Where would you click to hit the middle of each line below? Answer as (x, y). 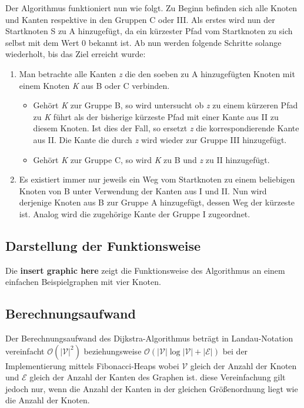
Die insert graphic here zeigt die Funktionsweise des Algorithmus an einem (145, 270)
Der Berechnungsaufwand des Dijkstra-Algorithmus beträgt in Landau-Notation (149, 338)
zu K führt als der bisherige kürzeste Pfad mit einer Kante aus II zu (156, 116)
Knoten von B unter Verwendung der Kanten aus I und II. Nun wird (143, 190)
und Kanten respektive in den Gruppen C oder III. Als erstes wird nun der (140, 19)
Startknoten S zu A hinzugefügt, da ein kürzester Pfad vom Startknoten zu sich (149, 31)
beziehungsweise (113, 351)
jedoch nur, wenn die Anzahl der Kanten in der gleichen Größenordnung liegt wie (152, 388)
